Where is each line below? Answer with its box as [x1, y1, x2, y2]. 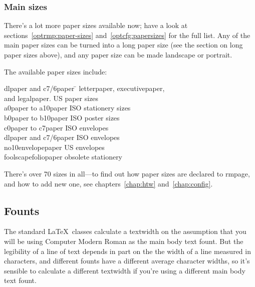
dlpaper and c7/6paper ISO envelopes [4, 132, 120, 142]
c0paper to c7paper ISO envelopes [4, 122, 109, 132]
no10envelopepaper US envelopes [4, 141, 105, 152]
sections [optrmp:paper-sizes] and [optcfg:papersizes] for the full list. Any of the [4, 29, 250, 40]
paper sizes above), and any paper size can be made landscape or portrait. [4, 49, 232, 59]
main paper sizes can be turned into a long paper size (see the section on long [4, 39, 243, 50]
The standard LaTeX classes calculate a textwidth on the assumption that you [4, 226, 246, 236]
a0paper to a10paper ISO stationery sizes [4, 102, 131, 113]
